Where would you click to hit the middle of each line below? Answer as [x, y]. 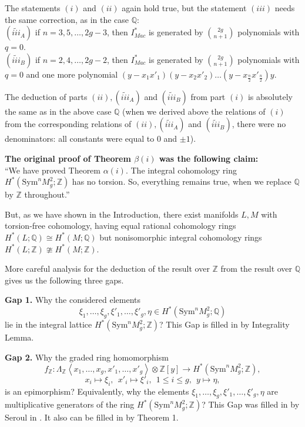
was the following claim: [209, 158]
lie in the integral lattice [48, 324]
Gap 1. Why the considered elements [73, 300]
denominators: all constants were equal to [80, 139]
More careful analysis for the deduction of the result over [107, 268]
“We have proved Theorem [53, 170]
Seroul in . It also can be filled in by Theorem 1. [92, 417]
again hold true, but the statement [184, 8]
